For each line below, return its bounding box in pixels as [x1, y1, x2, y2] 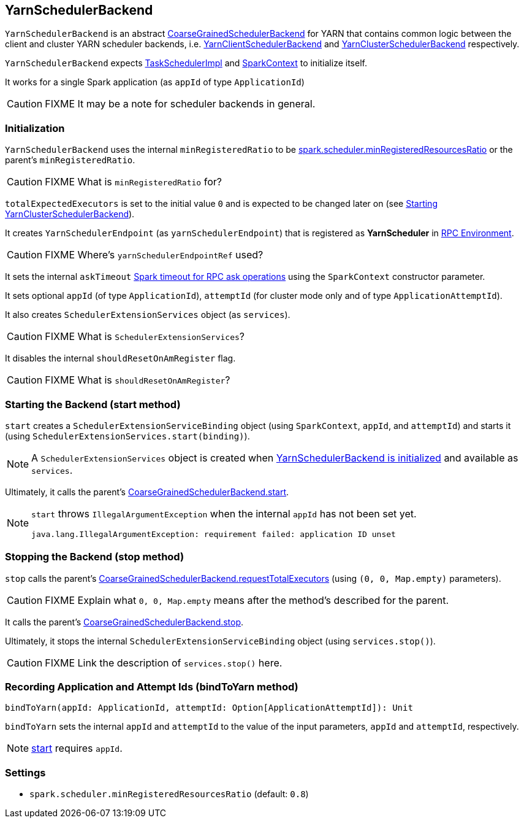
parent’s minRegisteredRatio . [5, 155, 135, 166]
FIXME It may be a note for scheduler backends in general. [45, 98, 316, 110]
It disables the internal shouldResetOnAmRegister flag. [5, 353, 236, 364]
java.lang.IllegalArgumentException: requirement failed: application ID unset [31, 529, 396, 539]
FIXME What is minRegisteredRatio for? [45, 176, 222, 188]
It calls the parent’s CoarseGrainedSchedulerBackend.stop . [5, 616, 244, 627]
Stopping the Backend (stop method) [5, 551, 184, 563]
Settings [5, 766, 46, 779]
